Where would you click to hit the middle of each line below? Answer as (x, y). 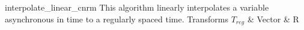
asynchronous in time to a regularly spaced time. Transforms (117, 19)
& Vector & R (273, 19)
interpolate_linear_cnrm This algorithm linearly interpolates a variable (137, 7)
